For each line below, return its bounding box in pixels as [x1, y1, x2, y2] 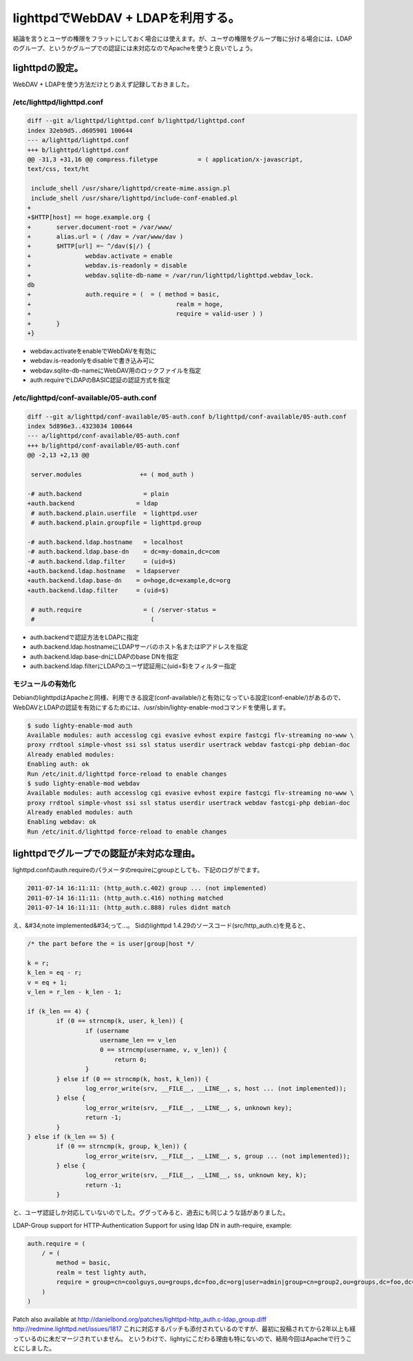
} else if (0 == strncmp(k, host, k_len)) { [56, 1075, 209, 1082]
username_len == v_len [100, 1036, 177, 1044]
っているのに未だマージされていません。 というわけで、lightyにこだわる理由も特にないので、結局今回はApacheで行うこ [12, 1334, 352, 1342]
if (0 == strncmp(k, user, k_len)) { [56, 1017, 184, 1025]
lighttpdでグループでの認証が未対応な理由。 [12, 848, 201, 860]
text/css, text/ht [27, 165, 89, 173]
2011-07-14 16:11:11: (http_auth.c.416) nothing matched [27, 894, 224, 902]
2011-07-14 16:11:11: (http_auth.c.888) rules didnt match [27, 904, 231, 911]
